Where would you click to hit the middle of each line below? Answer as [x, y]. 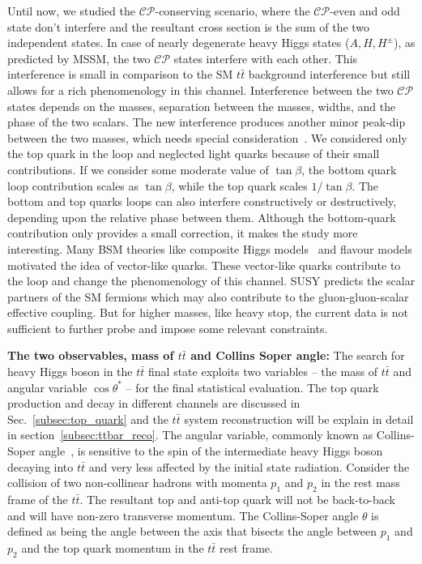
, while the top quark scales [239, 185]
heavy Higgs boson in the [70, 372]
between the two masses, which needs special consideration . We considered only [207, 137]
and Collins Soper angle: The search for [298, 355]
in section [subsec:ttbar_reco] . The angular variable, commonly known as [190, 435]
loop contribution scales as [73, 185]
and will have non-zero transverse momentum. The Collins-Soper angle [183, 515]
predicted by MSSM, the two [79, 58]
